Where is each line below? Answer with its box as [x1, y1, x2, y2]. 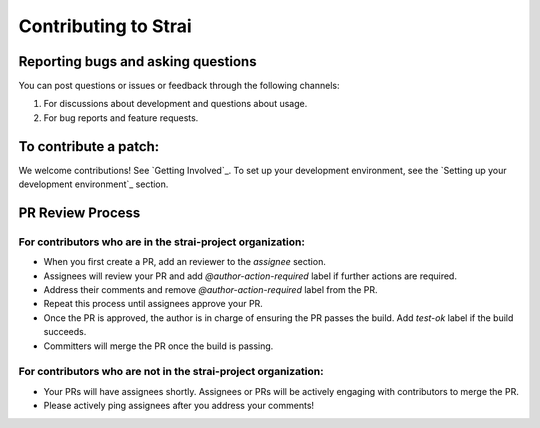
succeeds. [43, 326, 87, 338]
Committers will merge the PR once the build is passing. [43, 340, 274, 352]
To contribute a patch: [18, 138, 160, 155]
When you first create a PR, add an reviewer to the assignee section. [43, 256, 327, 268]
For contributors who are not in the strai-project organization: [18, 365, 324, 379]
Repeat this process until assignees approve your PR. [43, 298, 264, 310]
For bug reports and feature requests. [43, 111, 199, 124]
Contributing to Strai [18, 15, 192, 37]
